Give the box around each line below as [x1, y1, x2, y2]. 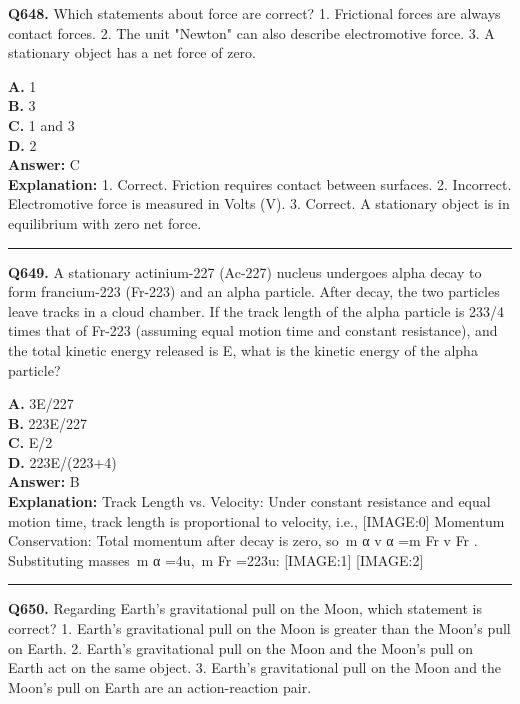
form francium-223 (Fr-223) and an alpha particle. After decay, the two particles [8, 281, 500, 302]
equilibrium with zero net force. [8, 212, 202, 233]
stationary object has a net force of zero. [8, 42, 256, 63]
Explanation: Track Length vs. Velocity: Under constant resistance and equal [8, 491, 491, 512]
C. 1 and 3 [8, 114, 75, 135]
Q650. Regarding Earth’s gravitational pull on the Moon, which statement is [8, 598, 482, 619]
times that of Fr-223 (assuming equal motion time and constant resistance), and [8, 320, 498, 341]
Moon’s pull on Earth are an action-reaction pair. [8, 676, 312, 697]
